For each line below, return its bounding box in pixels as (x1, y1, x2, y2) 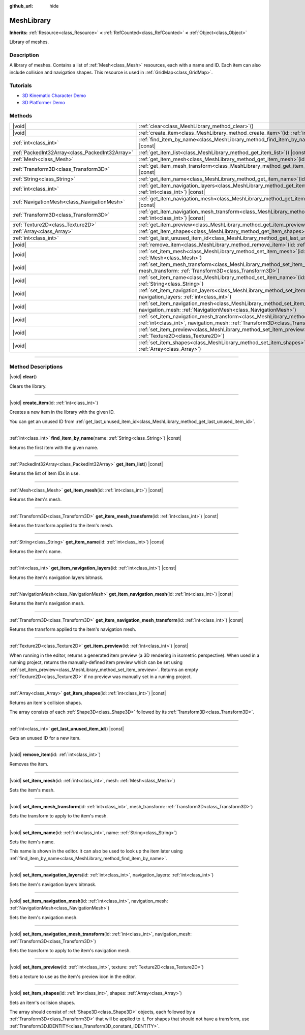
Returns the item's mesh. (9, 496, 62, 503)
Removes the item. (9, 760, 48, 767)
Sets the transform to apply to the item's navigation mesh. (9, 948, 131, 953)
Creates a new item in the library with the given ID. (9, 409, 115, 415)
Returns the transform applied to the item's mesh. (9, 522, 114, 528)
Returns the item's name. (9, 548, 62, 554)
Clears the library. (9, 383, 47, 389)
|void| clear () (9, 374, 37, 380)
